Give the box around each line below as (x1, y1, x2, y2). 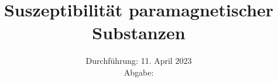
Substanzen (92, 20, 186, 45)
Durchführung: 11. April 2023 (85, 54, 192, 67)
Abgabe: (123, 66, 154, 78)
